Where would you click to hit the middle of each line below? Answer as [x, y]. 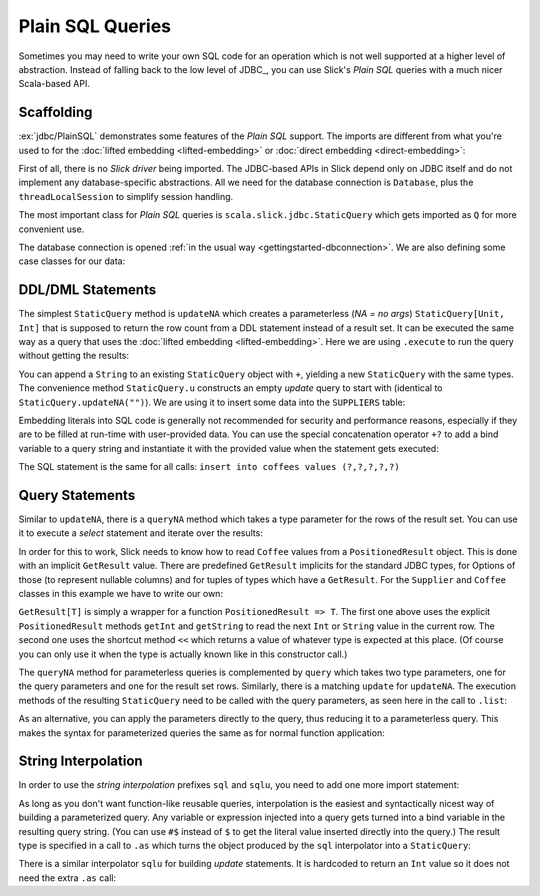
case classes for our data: [72, 261]
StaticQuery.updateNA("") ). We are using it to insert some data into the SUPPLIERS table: [212, 402]
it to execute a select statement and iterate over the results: [141, 533]
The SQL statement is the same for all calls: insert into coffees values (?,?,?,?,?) [209, 467]
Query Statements [77, 495]
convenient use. [51, 229]
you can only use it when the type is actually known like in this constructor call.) [183, 654]
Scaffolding [55, 112]
